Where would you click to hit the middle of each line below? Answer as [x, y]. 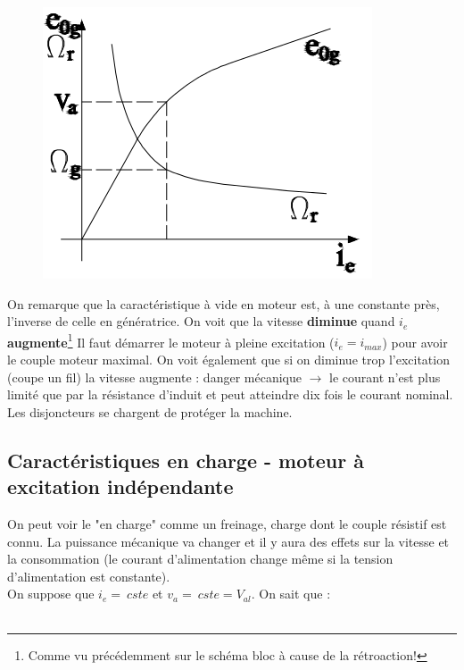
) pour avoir [415, 342]
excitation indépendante [120, 486]
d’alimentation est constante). [89, 576]
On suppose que [51, 594]
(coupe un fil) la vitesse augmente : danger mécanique [154, 377]
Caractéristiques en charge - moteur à [186, 460]
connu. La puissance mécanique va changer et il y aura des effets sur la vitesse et [228, 541]
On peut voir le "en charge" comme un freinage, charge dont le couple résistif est [227, 523]
